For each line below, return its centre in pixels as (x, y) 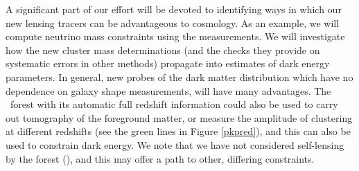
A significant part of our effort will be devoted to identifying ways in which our (174, 9)
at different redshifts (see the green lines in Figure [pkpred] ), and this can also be (178, 131)
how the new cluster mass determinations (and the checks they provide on (163, 49)
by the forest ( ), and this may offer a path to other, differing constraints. (160, 158)
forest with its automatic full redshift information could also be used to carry (174, 104)
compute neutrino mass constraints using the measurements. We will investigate (175, 36)
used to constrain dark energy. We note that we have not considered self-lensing (175, 144)
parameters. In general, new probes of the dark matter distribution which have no (179, 76)
